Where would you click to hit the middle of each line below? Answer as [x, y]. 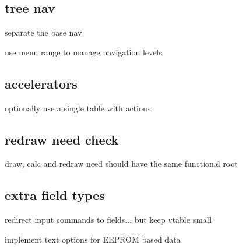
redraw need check [62, 139]
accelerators [41, 83]
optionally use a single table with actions [78, 108]
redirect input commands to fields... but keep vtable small [108, 220]
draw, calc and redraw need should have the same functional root [121, 164]
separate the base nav [43, 32]
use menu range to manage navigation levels [83, 52]
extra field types [55, 195]
